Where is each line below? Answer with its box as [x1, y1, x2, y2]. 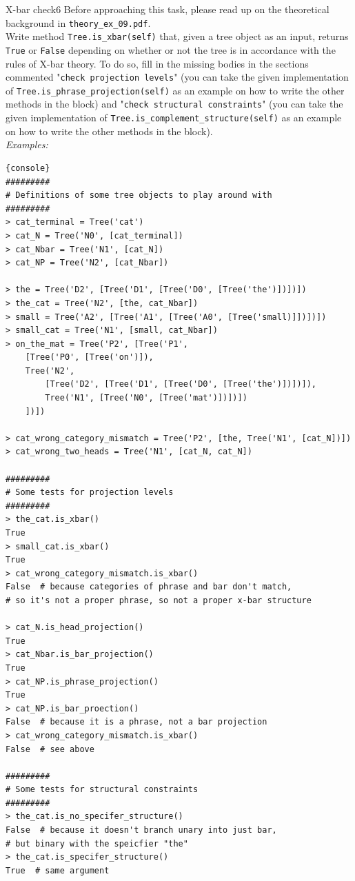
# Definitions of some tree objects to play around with [6, 190, 272, 201]
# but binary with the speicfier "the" [6, 838, 188, 849]
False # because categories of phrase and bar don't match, [6, 582, 292, 592]
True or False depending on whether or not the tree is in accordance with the [6, 42, 336, 57]
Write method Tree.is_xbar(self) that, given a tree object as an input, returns [6, 29, 349, 43]
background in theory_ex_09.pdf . [6, 15, 151, 30]
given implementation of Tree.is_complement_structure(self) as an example [6, 110, 342, 125]
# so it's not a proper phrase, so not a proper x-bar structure [6, 595, 312, 605]
